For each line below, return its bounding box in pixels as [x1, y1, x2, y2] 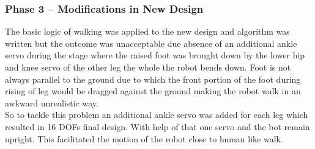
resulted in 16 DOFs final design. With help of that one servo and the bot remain [5, 120, 310, 133]
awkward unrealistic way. [5, 96, 98, 109]
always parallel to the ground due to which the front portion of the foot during [5, 72, 301, 85]
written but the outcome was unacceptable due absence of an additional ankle [5, 36, 297, 49]
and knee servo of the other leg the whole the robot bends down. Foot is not [5, 61, 291, 73]
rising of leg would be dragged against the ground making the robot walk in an [5, 85, 301, 97]
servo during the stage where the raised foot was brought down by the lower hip [5, 49, 305, 61]
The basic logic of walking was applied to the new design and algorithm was [5, 25, 290, 38]
